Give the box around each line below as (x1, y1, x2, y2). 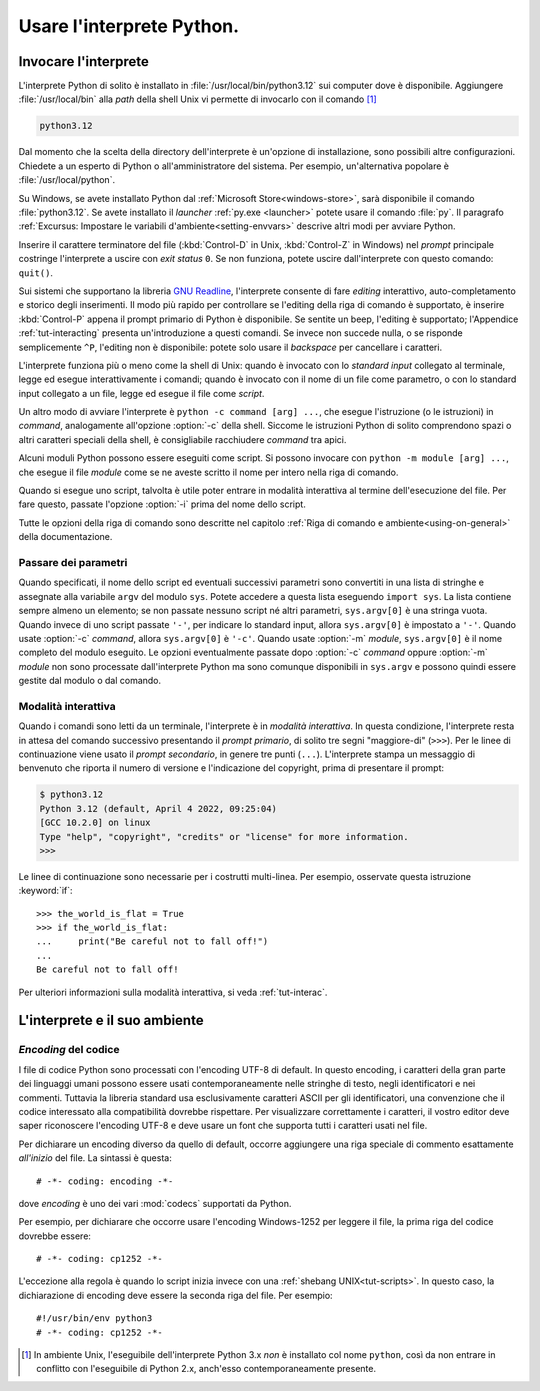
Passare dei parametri (18, 555, 128, 569)
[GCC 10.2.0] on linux (39, 817, 151, 829)
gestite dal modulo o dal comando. (18, 675, 162, 687)
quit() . (18, 266, 54, 279)
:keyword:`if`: (18, 885, 74, 897)
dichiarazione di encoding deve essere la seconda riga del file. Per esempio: (18, 1289, 334, 1301)
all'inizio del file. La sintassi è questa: (18, 1152, 172, 1164)
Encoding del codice (18, 1043, 120, 1057)
